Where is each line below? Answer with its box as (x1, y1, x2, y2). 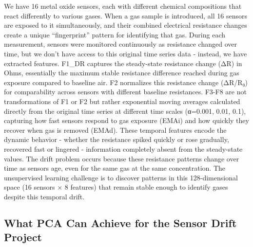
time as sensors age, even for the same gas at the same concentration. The (4, 163, 225, 173)
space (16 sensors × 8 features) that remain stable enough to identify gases (4, 182, 228, 192)
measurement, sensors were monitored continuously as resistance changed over (4, 39, 237, 49)
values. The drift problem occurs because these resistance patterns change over (4, 153, 239, 163)
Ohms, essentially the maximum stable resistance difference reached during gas (4, 68, 239, 78)
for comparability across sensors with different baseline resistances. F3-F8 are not (4, 87, 247, 97)
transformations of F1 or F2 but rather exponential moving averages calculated (4, 96, 240, 106)
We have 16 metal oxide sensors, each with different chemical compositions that (4, 1, 242, 11)
